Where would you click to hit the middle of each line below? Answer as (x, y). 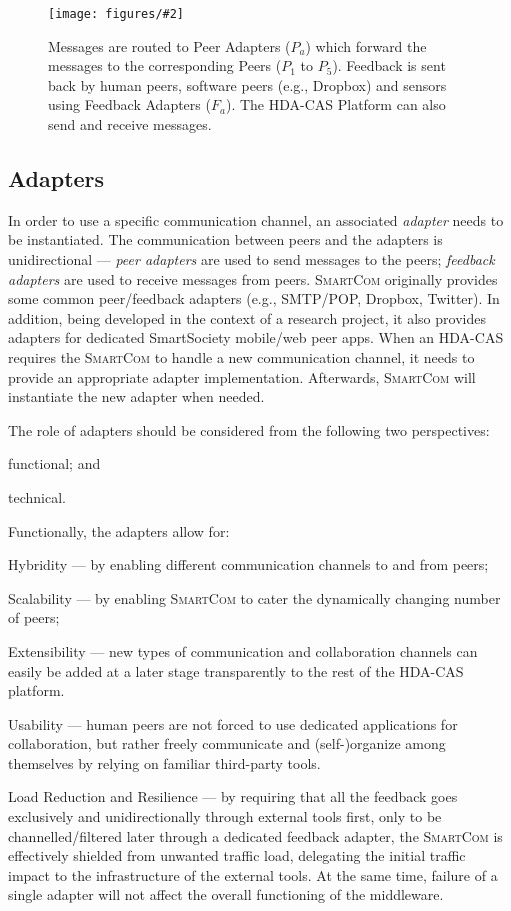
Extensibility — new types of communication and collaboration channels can (243, 650)
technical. (37, 496)
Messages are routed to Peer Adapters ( (169, 45)
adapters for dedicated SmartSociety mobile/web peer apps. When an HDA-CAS (256, 337)
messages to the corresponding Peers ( (165, 65)
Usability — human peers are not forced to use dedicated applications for (233, 723)
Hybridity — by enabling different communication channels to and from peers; (248, 564)
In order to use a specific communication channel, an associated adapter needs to (256, 219)
